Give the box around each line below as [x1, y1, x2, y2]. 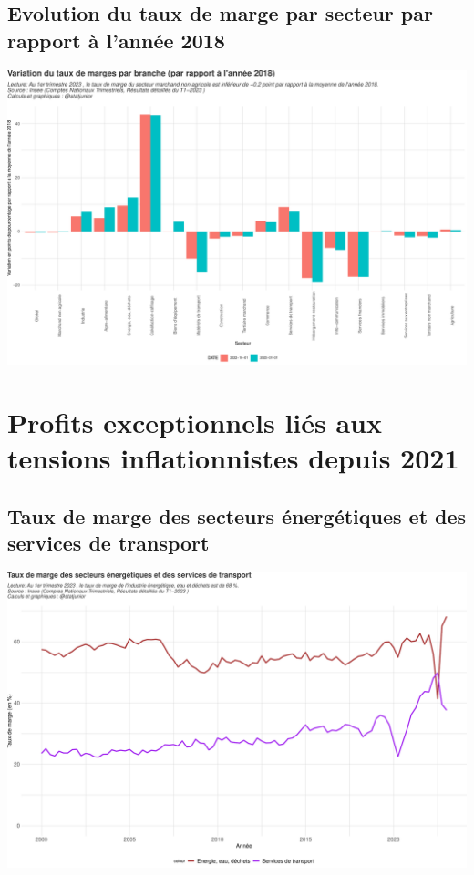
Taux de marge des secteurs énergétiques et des [7, 502, 467, 530]
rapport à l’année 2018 [7, 26, 225, 54]
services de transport [7, 529, 210, 557]
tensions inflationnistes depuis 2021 [7, 439, 459, 477]
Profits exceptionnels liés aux [7, 404, 382, 441]
